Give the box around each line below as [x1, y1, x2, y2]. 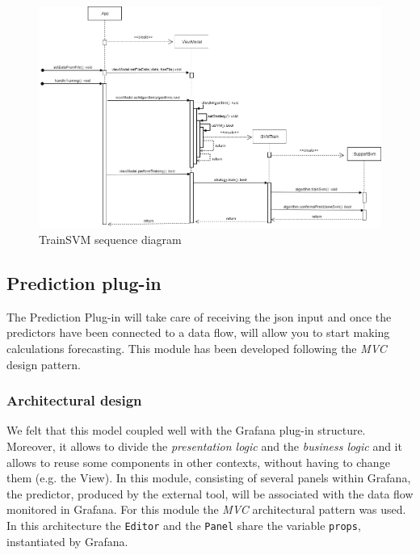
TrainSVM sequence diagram [39, 231, 182, 248]
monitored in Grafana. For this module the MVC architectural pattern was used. [6, 501, 406, 518]
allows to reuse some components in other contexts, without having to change [6, 453, 390, 470]
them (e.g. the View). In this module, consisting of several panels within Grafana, [6, 469, 411, 486]
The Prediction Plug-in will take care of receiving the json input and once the [6, 308, 392, 325]
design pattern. [6, 355, 81, 372]
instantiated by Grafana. [6, 532, 128, 549]
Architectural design [6, 390, 142, 410]
